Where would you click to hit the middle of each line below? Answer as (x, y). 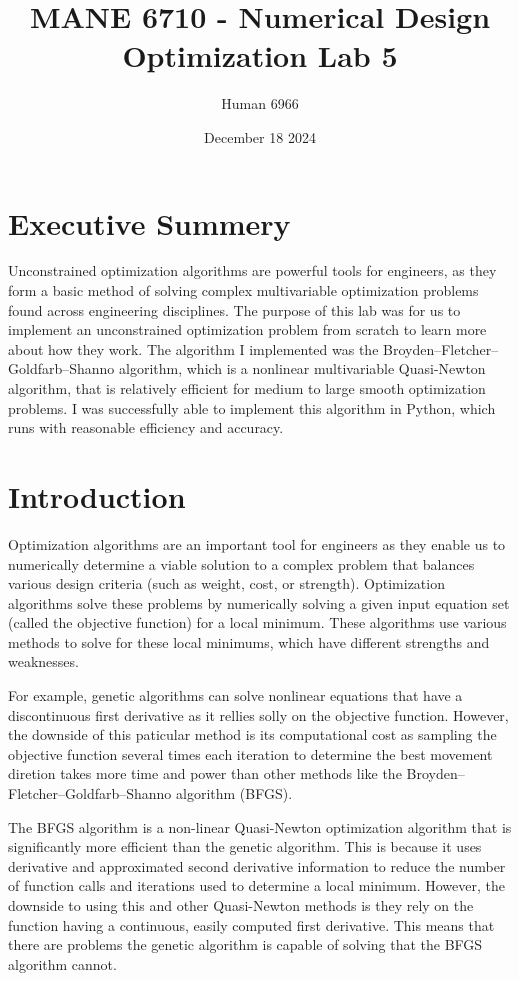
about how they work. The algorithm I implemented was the (193, 348)
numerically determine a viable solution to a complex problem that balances (241, 563)
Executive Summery (149, 222)
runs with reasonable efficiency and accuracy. (146, 427)
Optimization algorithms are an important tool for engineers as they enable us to (257, 543)
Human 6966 (260, 103)
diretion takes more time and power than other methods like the (205, 773)
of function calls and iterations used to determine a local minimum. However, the (256, 885)
